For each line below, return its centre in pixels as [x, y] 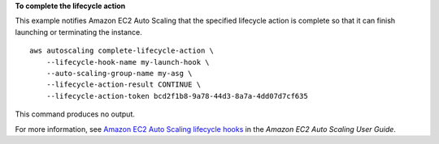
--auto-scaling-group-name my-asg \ [119, 73]
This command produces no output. [75, 114]
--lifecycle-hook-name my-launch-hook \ [128, 62]
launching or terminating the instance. [78, 32]
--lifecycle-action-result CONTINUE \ [124, 85]
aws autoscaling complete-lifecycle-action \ [122, 51]
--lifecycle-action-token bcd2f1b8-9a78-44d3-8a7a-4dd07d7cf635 [177, 96]
